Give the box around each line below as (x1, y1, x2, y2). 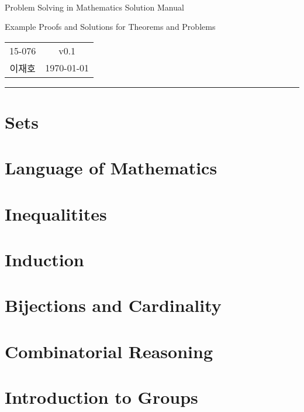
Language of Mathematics (5, 156, 217, 180)
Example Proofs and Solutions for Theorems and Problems (5, 20, 216, 33)
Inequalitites (5, 201, 107, 225)
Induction (5, 248, 84, 272)
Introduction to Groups (5, 385, 198, 409)
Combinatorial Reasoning (5, 339, 213, 363)
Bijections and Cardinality (5, 293, 222, 317)
